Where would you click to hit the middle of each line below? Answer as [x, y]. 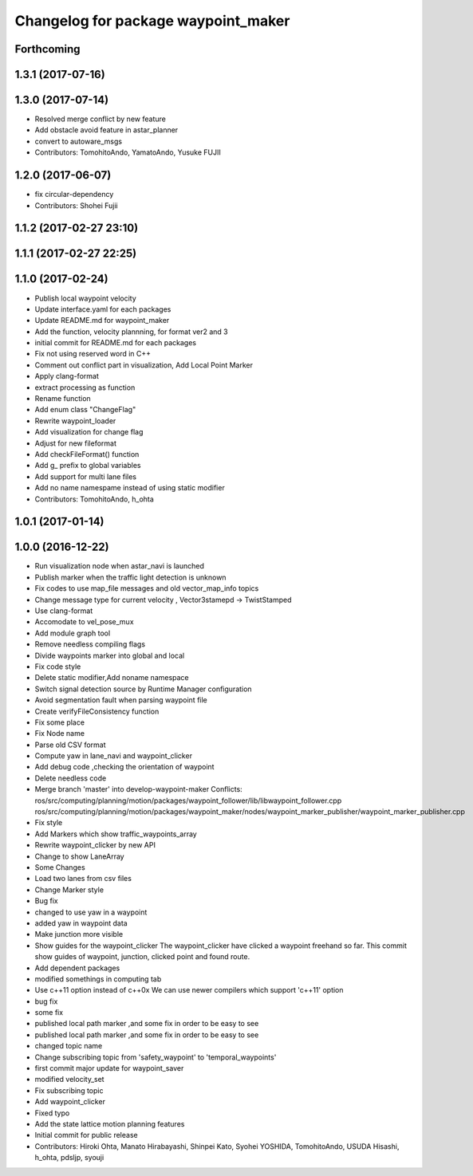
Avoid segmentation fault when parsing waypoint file [121, 700]
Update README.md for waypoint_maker [102, 321]
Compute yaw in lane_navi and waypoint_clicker [114, 756]
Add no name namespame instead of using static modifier [130, 488]
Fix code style [58, 667]
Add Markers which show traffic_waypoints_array [116, 834]
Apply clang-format [67, 376]
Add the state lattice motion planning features [110, 1123]
